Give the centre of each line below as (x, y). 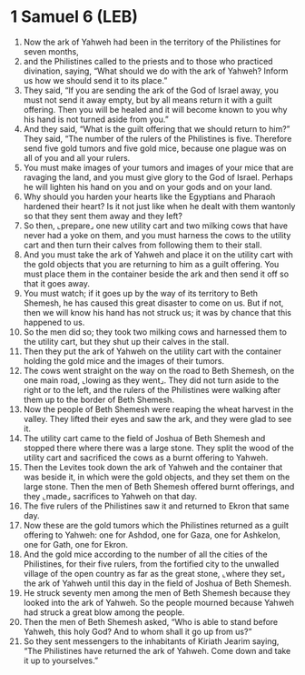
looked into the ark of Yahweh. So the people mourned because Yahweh (158, 602)
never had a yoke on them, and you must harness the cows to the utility (157, 235)
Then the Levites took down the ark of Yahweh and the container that (153, 467)
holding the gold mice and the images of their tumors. (124, 360)
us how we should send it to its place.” (95, 80)
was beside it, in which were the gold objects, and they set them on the (157, 477)
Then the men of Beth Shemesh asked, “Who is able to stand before (151, 621)
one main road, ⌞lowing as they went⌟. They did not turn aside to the (151, 380)
